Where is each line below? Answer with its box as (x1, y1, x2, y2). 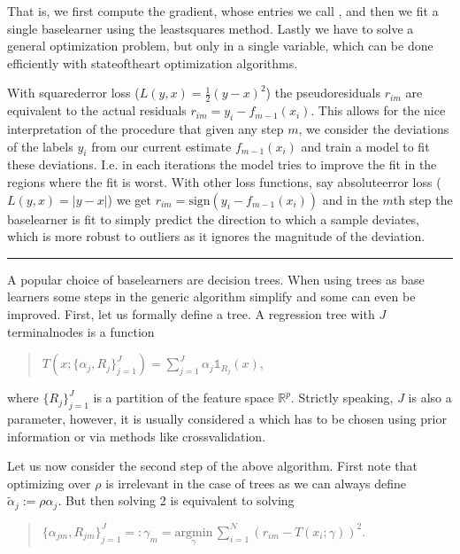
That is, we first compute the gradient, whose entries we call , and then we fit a (7, 2, 439, 20)
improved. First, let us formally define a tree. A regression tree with (7, 304, 375, 323)
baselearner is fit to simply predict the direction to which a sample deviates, (7, 209, 420, 228)
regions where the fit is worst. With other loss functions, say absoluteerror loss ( (7, 172, 441, 191)
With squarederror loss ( (7, 83, 140, 102)
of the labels (7, 137, 73, 155)
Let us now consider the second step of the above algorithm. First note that (7, 456, 418, 475)
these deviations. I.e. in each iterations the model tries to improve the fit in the (7, 155, 437, 174)
